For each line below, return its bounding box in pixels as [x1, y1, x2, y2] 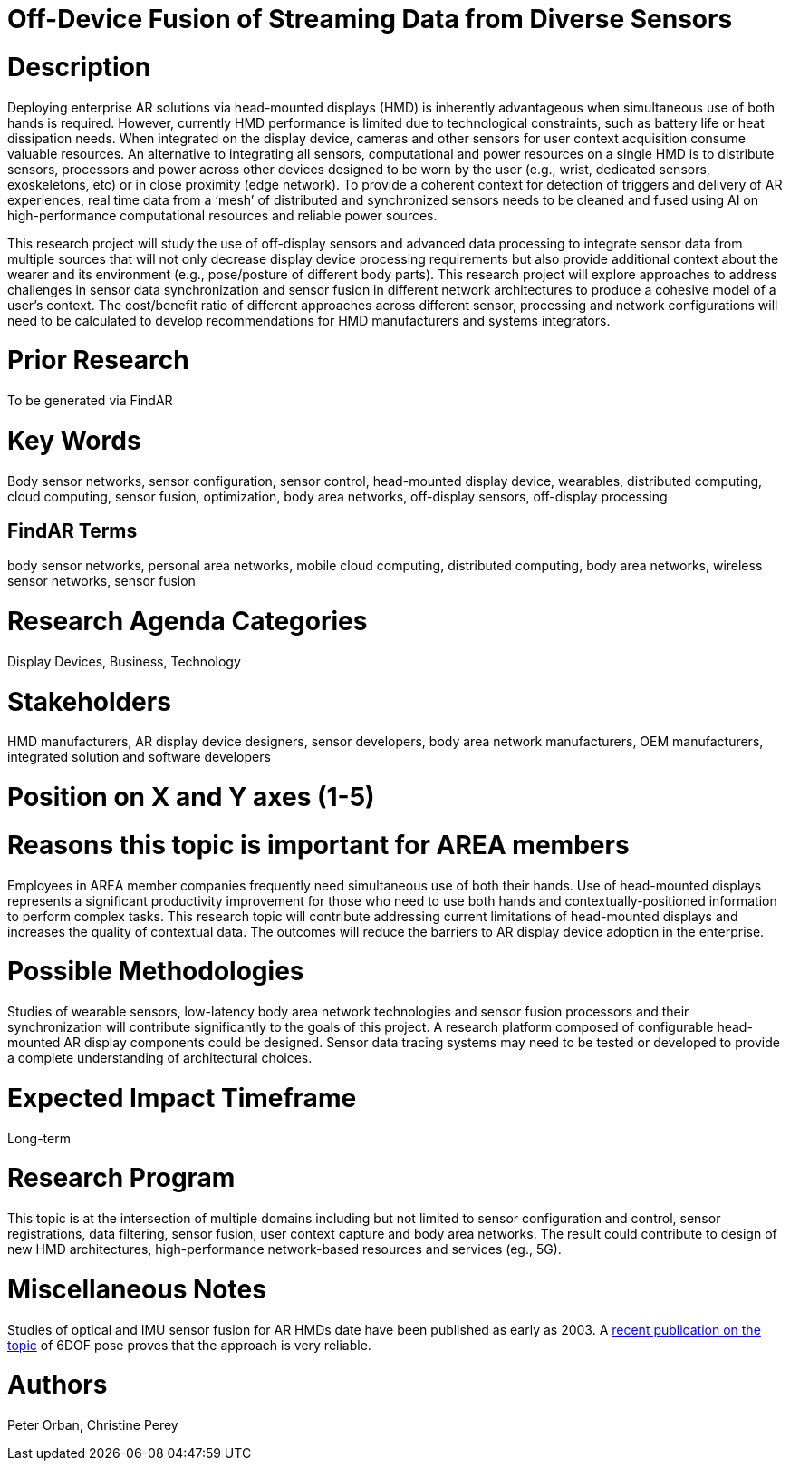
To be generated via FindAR [7, 393, 173, 408]
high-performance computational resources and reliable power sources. [7, 207, 438, 223]
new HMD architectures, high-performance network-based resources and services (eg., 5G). [7, 1241, 562, 1258]
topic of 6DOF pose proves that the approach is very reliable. [7, 1337, 371, 1353]
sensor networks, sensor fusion [7, 573, 196, 589]
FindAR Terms [7, 519, 138, 542]
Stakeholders [7, 685, 171, 717]
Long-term [7, 1130, 71, 1146]
